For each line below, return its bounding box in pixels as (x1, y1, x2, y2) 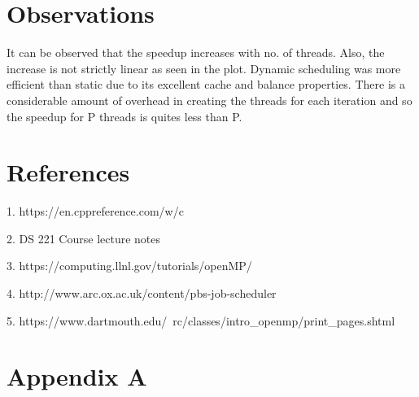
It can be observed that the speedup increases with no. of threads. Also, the (7, 44, 385, 61)
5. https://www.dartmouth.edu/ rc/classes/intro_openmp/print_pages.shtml (7, 312, 395, 329)
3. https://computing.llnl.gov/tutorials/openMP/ (7, 257, 252, 274)
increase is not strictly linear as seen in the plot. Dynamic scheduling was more (7, 59, 401, 76)
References (7, 155, 130, 189)
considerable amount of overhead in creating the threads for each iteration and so (7, 91, 412, 108)
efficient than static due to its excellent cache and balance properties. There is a (7, 76, 405, 93)
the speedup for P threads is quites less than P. (7, 107, 242, 124)
